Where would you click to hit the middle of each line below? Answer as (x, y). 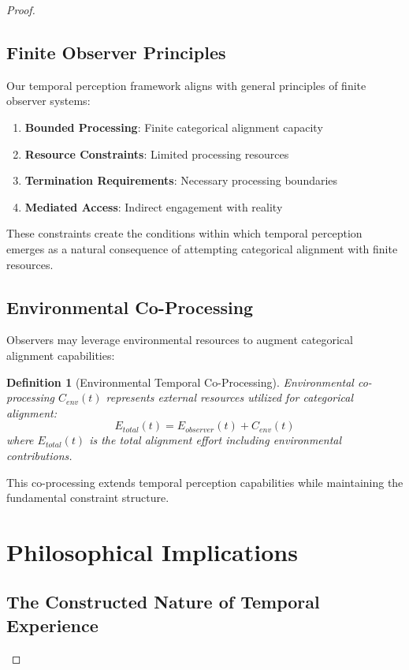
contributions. (39, 455)
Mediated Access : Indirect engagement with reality (154, 206)
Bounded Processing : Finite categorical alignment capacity (174, 127)
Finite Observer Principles (116, 52)
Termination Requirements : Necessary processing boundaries (181, 180)
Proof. (21, 9)
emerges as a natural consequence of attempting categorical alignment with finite (202, 248)
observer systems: (48, 101)
